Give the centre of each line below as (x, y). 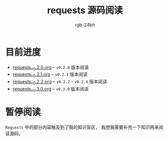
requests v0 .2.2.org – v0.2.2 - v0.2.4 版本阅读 (60, 82)
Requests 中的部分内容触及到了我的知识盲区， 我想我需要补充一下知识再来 (82, 127)
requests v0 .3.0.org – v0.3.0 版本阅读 (51, 89)
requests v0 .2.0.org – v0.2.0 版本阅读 (51, 68)
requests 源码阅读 (85, 10)
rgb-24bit (85, 25)
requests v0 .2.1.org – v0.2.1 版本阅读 (50, 75)
